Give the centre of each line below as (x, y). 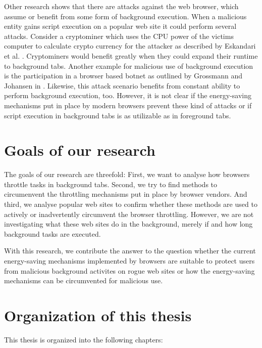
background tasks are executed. (53, 233)
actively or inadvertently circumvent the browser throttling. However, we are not (129, 214)
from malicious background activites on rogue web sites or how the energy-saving (129, 270)
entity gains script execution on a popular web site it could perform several (120, 26)
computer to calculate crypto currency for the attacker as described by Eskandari (130, 46)
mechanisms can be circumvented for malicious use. (84, 280)
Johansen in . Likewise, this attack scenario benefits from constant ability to (122, 85)
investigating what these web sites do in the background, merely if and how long (128, 224)
